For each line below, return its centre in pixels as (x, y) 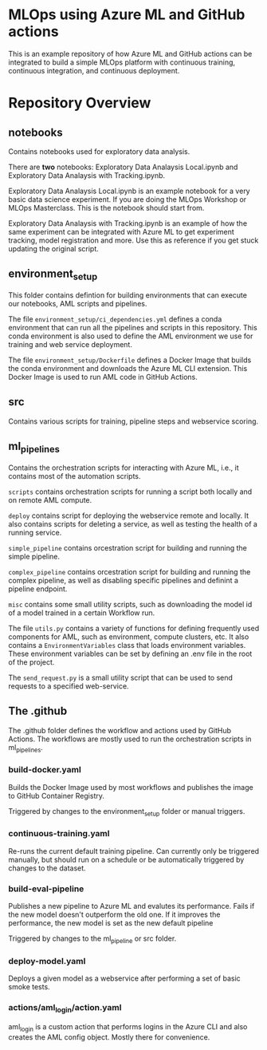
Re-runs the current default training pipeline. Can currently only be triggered (134, 851)
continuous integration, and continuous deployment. (94, 70)
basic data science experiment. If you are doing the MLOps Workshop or (128, 199)
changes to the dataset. (47, 868)
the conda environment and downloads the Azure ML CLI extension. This (128, 368)
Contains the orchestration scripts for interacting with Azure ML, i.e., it (124, 468)
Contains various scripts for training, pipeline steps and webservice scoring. (133, 421)
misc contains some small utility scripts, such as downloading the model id (130, 604)
